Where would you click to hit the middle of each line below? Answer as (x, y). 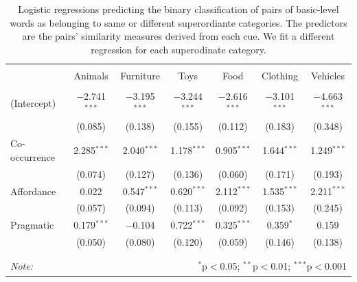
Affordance (33, 191)
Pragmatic (32, 225)
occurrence (33, 156)
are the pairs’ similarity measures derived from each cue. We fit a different (178, 36)
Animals (91, 75)
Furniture (140, 75)
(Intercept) (33, 102)
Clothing (280, 75)
